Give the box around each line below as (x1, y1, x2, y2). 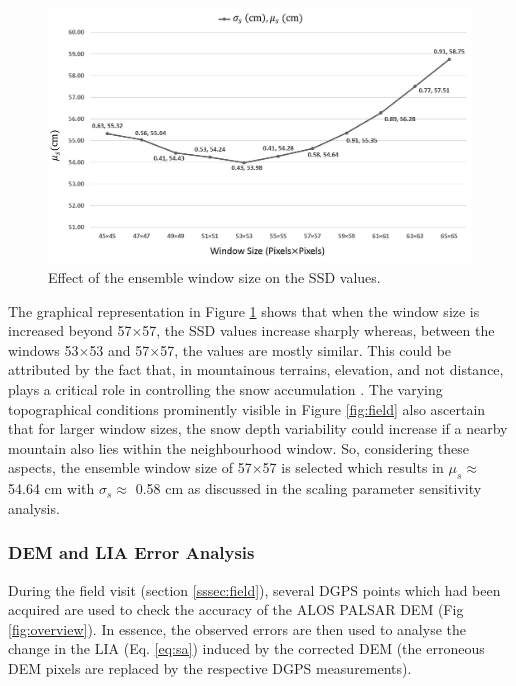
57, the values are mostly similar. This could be (160, 339, 452, 360)
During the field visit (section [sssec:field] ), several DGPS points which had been (8, 579, 501, 600)
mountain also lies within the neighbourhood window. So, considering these (8, 437, 469, 458)
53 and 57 (89, 339, 150, 360)
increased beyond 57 (8, 320, 132, 341)
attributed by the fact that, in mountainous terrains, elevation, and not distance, (8, 359, 504, 380)
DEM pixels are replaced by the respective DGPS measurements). (8, 657, 412, 678)
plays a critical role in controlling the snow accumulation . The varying (8, 379, 443, 400)
